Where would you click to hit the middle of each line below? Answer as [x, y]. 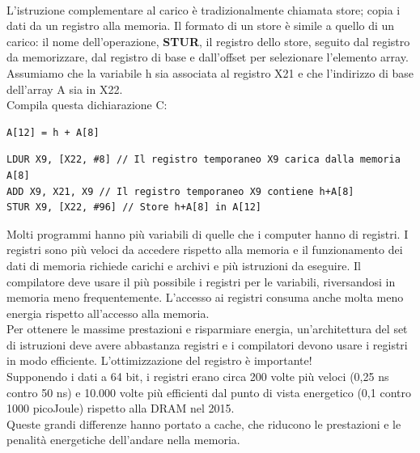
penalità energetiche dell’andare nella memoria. [123, 440]
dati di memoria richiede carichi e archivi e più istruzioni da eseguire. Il [184, 265]
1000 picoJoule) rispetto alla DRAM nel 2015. [121, 408]
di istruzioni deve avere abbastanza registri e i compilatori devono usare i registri [207, 344]
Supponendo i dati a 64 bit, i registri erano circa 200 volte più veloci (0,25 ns [198, 377]
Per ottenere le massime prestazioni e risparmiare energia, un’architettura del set [207, 329]
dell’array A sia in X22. [65, 89]
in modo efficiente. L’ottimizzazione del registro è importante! [159, 360]
